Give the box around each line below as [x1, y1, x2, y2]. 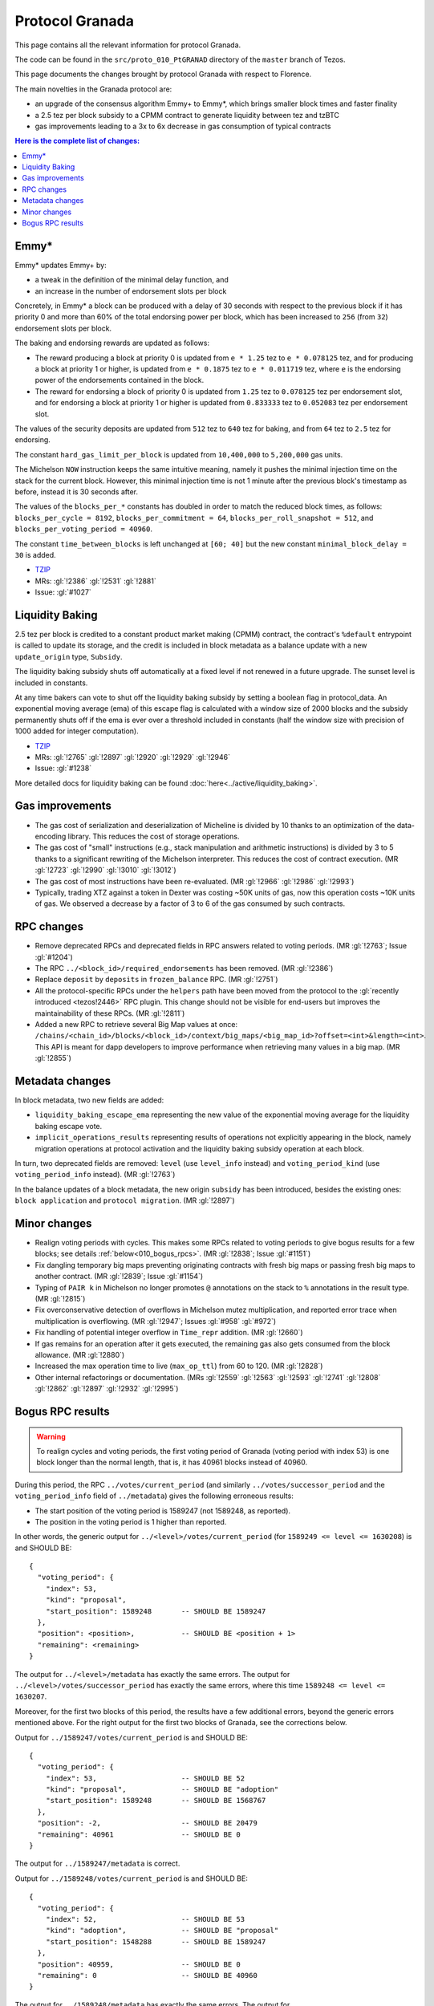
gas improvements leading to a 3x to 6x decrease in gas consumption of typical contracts [34, 121, 331, 131]
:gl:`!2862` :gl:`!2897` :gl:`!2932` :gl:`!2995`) [34, 1384, 179, 1394]
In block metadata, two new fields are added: [14, 1095, 164, 1105]
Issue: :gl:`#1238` [34, 763, 92, 774]
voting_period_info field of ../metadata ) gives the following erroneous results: [14, 1491, 294, 1500]
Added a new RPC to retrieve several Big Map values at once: [34, 1019, 238, 1029]
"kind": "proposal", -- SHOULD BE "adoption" [45, 1785, 279, 1794]
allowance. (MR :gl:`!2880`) [34, 1350, 125, 1359]
